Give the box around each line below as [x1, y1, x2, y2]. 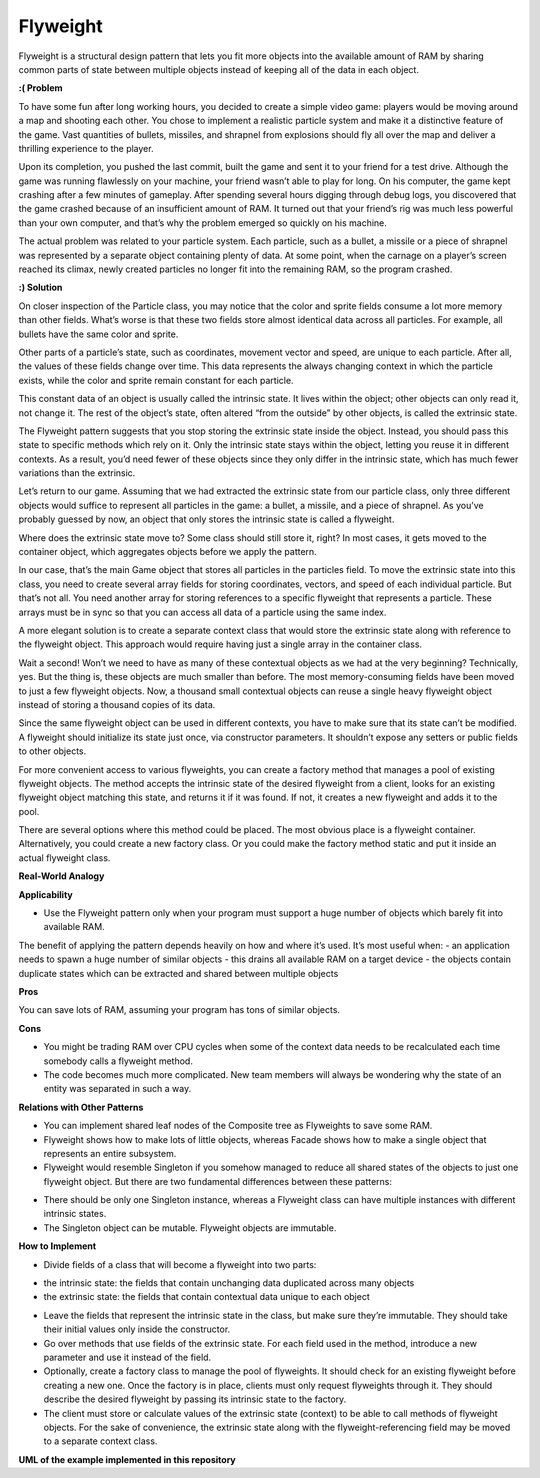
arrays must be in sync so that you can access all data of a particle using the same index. [18, 606, 387, 618]
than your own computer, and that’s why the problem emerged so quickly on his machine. [18, 216, 387, 229]
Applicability [18, 888, 74, 900]
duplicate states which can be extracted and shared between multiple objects [18, 967, 339, 979]
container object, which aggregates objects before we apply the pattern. [18, 546, 317, 558]
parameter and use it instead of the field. [43, 1351, 212, 1363]
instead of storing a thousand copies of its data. [18, 698, 216, 710]
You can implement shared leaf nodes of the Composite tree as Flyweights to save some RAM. [43, 1120, 433, 1132]
